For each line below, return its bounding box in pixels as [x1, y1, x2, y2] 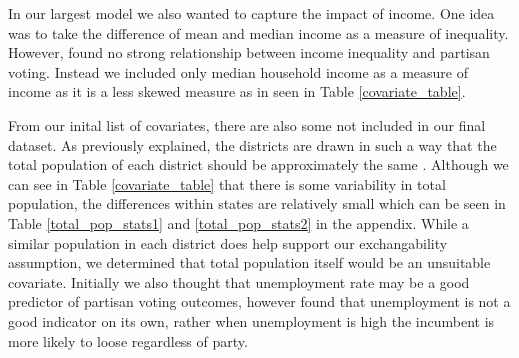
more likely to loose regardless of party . [8, 330, 248, 351]
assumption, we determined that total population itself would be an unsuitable [8, 252, 491, 273]
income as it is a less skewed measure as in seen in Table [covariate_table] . [8, 81, 466, 102]
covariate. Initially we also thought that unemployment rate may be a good [8, 271, 470, 292]
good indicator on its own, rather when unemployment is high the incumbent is [8, 310, 495, 331]
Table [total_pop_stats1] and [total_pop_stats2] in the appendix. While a [8, 212, 469, 233]
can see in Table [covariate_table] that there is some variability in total [8, 173, 446, 194]
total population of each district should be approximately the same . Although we [8, 154, 509, 175]
